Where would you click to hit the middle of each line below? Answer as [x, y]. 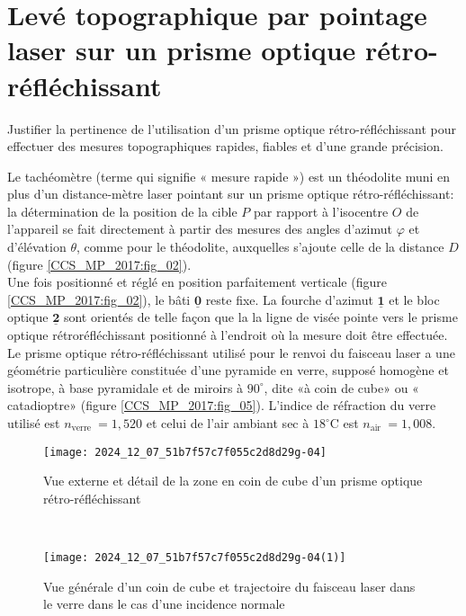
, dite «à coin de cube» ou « [341, 387]
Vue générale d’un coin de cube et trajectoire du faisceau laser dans [229, 586]
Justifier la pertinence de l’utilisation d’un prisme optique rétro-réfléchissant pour [232, 128]
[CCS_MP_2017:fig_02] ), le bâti [99, 299]
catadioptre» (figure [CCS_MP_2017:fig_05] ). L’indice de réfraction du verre [222, 405]
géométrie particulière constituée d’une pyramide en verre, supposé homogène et [228, 370]
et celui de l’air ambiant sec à [228, 423]
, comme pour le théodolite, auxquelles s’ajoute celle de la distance [260, 247]
